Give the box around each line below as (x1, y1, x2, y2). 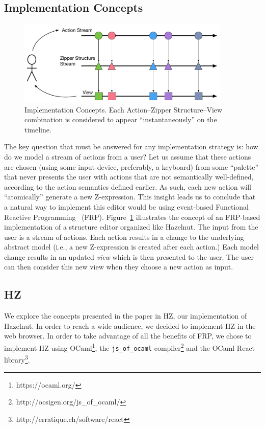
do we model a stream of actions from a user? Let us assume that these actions (4, 151, 251, 162)
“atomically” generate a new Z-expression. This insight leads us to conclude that (4, 191, 256, 202)
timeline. (24, 124, 51, 134)
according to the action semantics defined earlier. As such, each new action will (4, 181, 251, 192)
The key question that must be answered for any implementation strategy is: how (4, 141, 258, 152)
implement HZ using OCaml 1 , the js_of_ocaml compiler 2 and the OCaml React (4, 341, 255, 353)
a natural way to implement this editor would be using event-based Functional (4, 201, 249, 212)
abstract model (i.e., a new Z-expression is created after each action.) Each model (4, 241, 259, 252)
